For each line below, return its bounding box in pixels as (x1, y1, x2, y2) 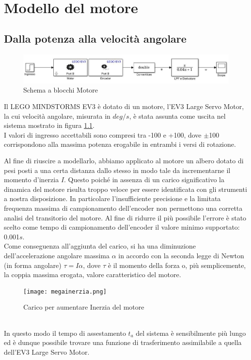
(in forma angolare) (4, 260, 62, 270)
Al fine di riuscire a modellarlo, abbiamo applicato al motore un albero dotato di (4, 155, 244, 165)
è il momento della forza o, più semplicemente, (108, 260, 246, 270)
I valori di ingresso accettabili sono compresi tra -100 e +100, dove (4, 129, 202, 140)
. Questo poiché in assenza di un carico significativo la (64, 174, 224, 185)
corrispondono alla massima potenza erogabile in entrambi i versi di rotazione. (4, 139, 236, 149)
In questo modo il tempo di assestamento (4, 328, 126, 338)
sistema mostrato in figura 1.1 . (4, 120, 94, 130)
